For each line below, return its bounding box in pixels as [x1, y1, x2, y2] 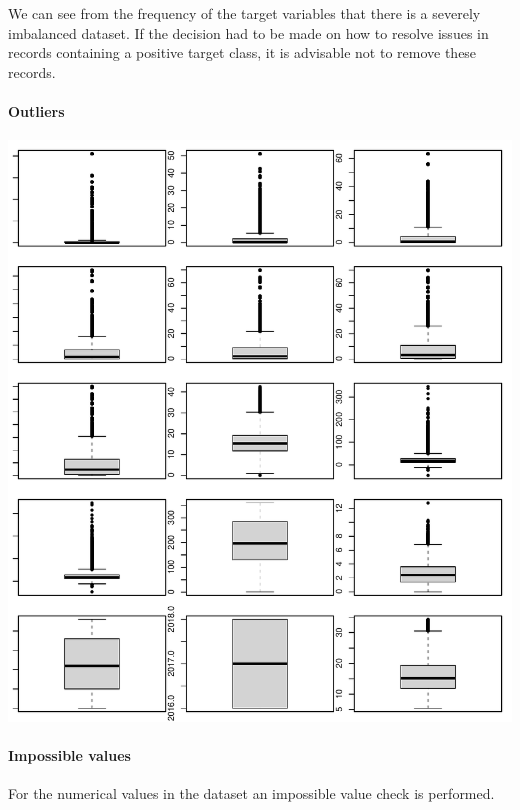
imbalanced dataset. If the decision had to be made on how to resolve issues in [8, 22, 489, 43]
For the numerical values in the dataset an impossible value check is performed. [8, 783, 495, 804]
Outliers [8, 100, 65, 121]
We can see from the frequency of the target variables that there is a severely [8, 3, 481, 23]
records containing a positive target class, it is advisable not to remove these [8, 42, 477, 63]
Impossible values [8, 745, 131, 766]
